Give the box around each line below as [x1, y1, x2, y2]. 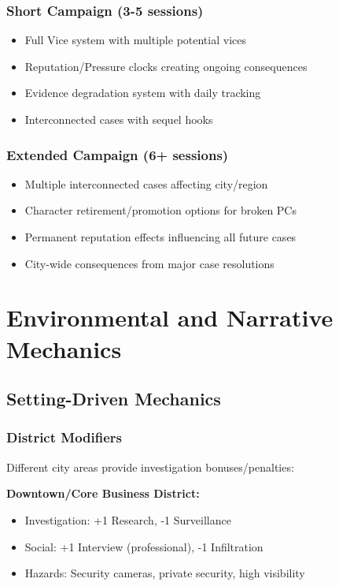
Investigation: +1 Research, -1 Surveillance [24, 511, 231, 528]
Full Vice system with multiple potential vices [24, 32, 246, 48]
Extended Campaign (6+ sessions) [6, 144, 229, 164]
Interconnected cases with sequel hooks [24, 111, 213, 127]
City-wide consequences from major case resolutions [24, 255, 275, 271]
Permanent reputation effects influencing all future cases [24, 229, 297, 244]
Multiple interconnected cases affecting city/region [24, 175, 268, 192]
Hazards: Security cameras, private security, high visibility [24, 565, 305, 581]
